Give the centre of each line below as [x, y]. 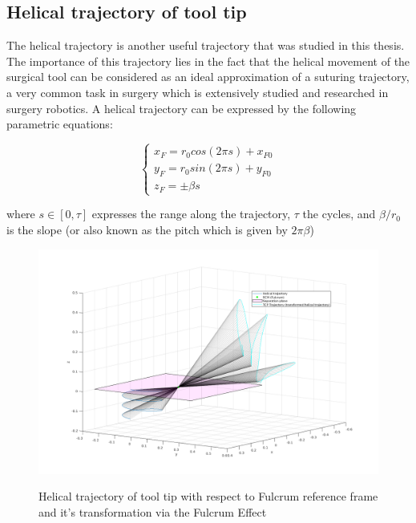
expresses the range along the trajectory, [191, 214]
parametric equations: [60, 124]
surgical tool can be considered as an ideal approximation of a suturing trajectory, [208, 77]
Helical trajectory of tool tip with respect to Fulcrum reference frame [208, 496]
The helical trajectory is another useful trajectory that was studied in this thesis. [206, 45]
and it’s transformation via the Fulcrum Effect [153, 511]
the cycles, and [339, 214]
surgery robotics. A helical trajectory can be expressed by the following [182, 108]
